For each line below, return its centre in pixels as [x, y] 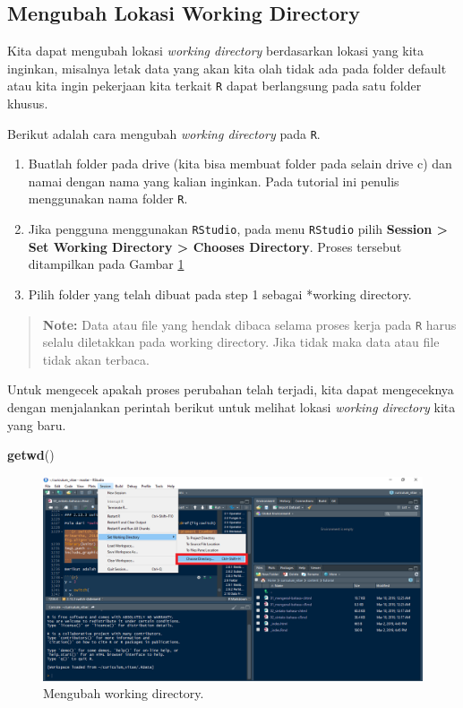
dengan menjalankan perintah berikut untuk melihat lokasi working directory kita [231, 407]
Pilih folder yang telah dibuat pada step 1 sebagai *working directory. [220, 294]
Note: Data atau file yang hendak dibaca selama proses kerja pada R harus [249, 324]
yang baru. [37, 424]
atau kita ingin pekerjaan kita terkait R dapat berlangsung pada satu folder [214, 86]
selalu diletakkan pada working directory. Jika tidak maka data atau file [241, 342]
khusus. [28, 104]
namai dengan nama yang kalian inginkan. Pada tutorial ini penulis [214, 181]
